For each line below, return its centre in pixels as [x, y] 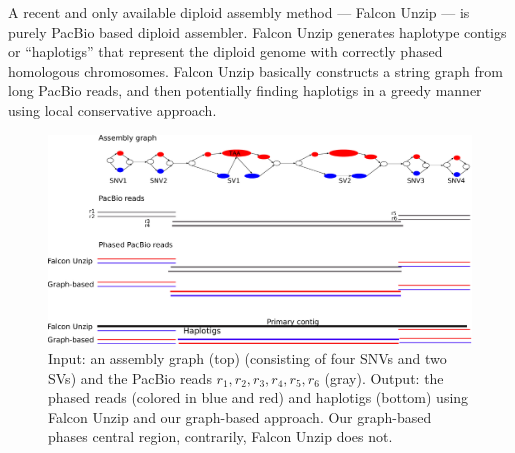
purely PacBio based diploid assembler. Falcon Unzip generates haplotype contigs [257, 31]
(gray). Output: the [384, 377]
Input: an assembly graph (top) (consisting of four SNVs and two [247, 358]
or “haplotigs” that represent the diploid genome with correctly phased [225, 51]
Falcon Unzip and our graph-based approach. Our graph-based [240, 416]
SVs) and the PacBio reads [130, 377]
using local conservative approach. [112, 109]
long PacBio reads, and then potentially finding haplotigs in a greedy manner [245, 90]
